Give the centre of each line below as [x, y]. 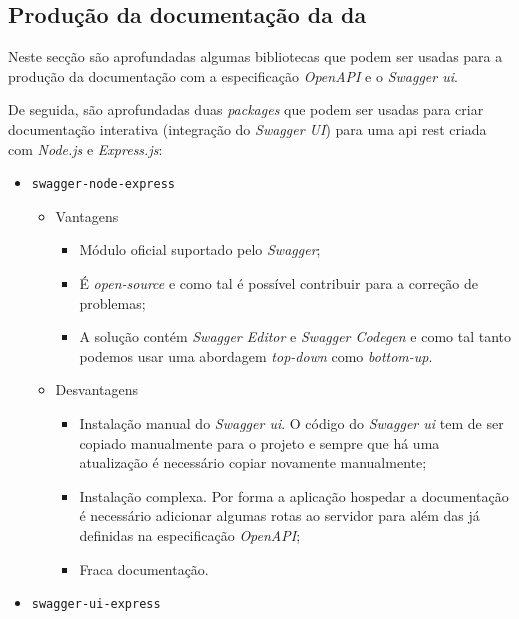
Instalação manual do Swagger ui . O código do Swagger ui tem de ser [291, 422]
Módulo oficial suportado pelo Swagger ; [200, 249]
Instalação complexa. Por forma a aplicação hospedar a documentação [294, 495]
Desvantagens [96, 389]
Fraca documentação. [144, 568]
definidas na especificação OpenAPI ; [190, 534]
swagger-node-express [103, 184]
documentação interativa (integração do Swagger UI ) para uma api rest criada [247, 128]
